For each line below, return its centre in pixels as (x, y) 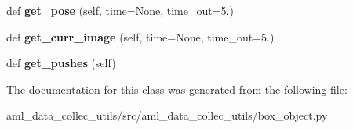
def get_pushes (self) (61, 63)
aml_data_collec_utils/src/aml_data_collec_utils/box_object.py (167, 115)
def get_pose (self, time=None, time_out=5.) (120, 10)
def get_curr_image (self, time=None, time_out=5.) (140, 36)
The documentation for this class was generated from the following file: (177, 89)
